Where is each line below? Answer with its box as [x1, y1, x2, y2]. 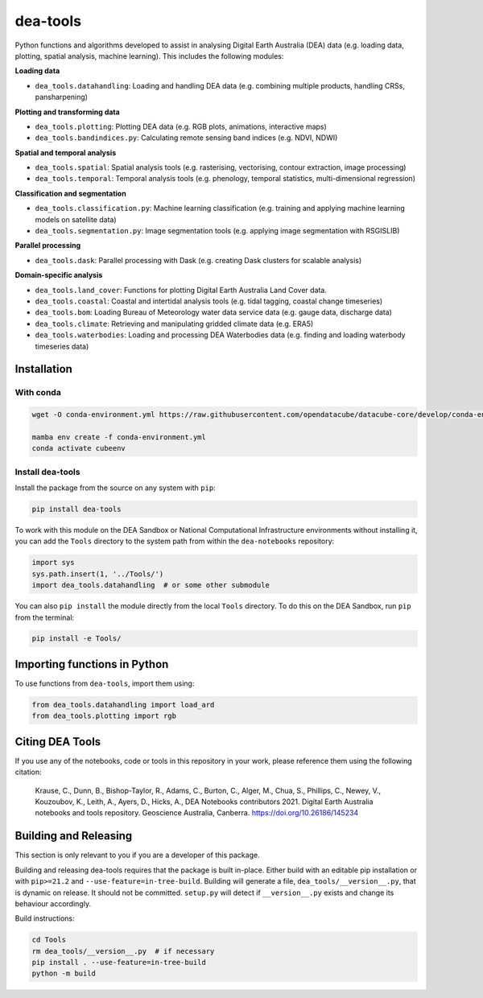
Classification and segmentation [14, 188, 126, 198]
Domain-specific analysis [14, 270, 103, 280]
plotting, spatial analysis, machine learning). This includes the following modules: [14, 51, 284, 60]
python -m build [31, 969, 97, 978]
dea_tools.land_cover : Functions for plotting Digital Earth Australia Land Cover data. [35, 285, 328, 295]
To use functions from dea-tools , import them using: [14, 678, 195, 688]
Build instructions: [14, 913, 75, 923]
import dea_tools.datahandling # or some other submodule [31, 580, 270, 590]
